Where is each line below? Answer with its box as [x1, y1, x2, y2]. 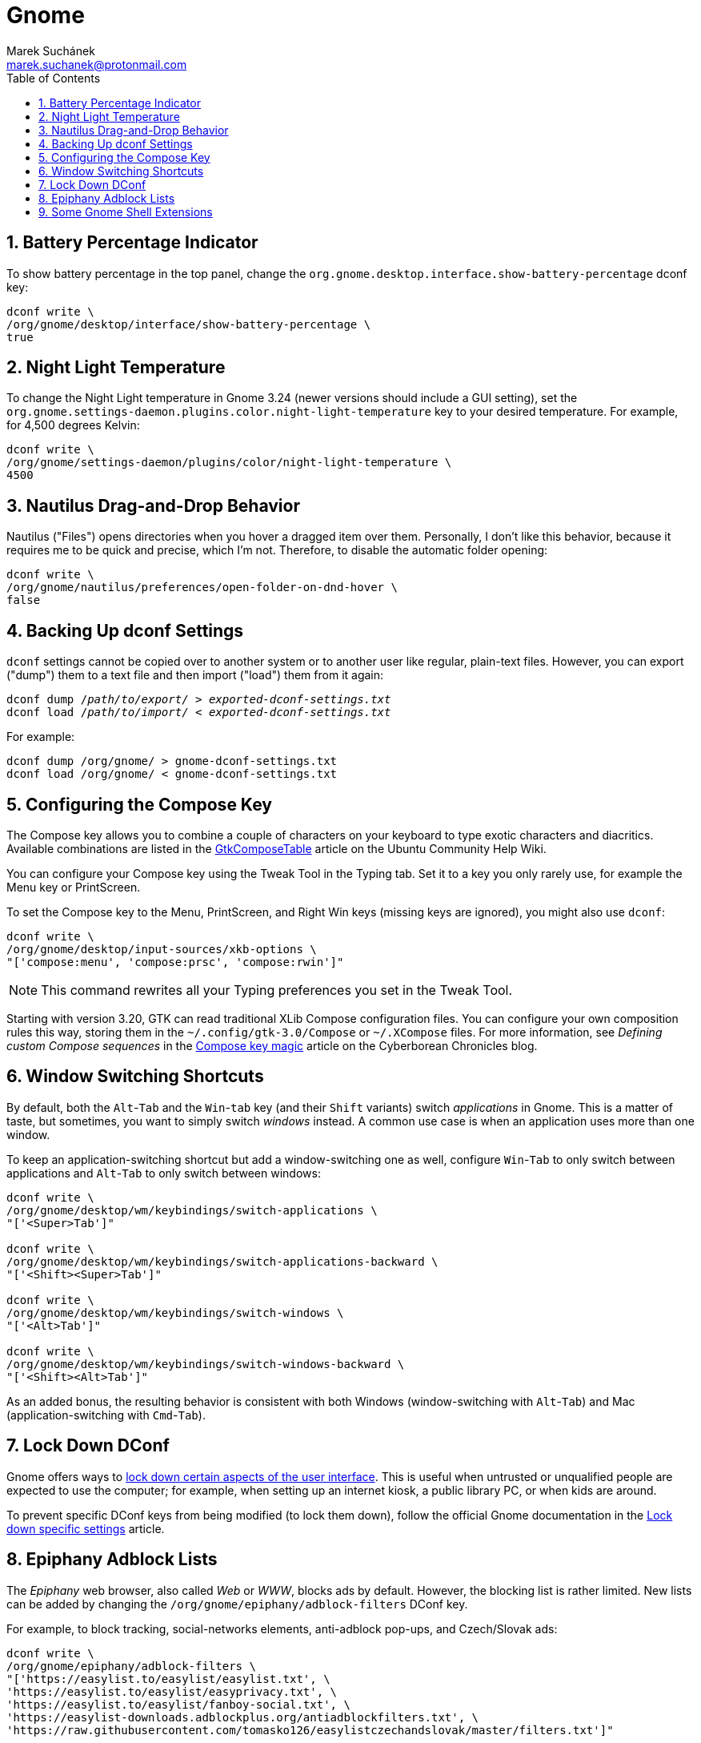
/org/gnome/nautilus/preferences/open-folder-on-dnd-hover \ [6, 581, 398, 594]
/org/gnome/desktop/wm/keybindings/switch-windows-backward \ [6, 1357, 405, 1371]
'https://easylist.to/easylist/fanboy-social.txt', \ [6, 1697, 350, 1711]
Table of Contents [6, 70, 101, 85]
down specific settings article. [6, 1521, 165, 1536]
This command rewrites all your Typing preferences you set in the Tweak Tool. [41, 981, 513, 998]
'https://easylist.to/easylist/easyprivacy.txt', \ [6, 1685, 338, 1698]
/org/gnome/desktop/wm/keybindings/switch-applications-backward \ [6, 1254, 439, 1268]
